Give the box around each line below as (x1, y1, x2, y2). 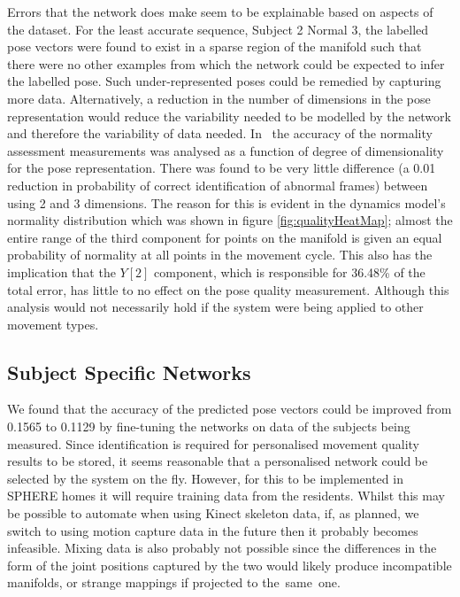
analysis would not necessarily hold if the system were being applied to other (7, 298, 424, 316)
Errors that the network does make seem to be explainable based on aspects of (7, 3, 433, 20)
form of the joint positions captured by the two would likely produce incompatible (7, 555, 452, 574)
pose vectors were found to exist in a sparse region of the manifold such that (7, 37, 422, 56)
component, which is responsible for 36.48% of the (154, 262, 425, 281)
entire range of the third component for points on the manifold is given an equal (7, 228, 442, 246)
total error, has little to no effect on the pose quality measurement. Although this (7, 280, 449, 298)
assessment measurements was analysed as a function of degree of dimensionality (7, 141, 444, 159)
